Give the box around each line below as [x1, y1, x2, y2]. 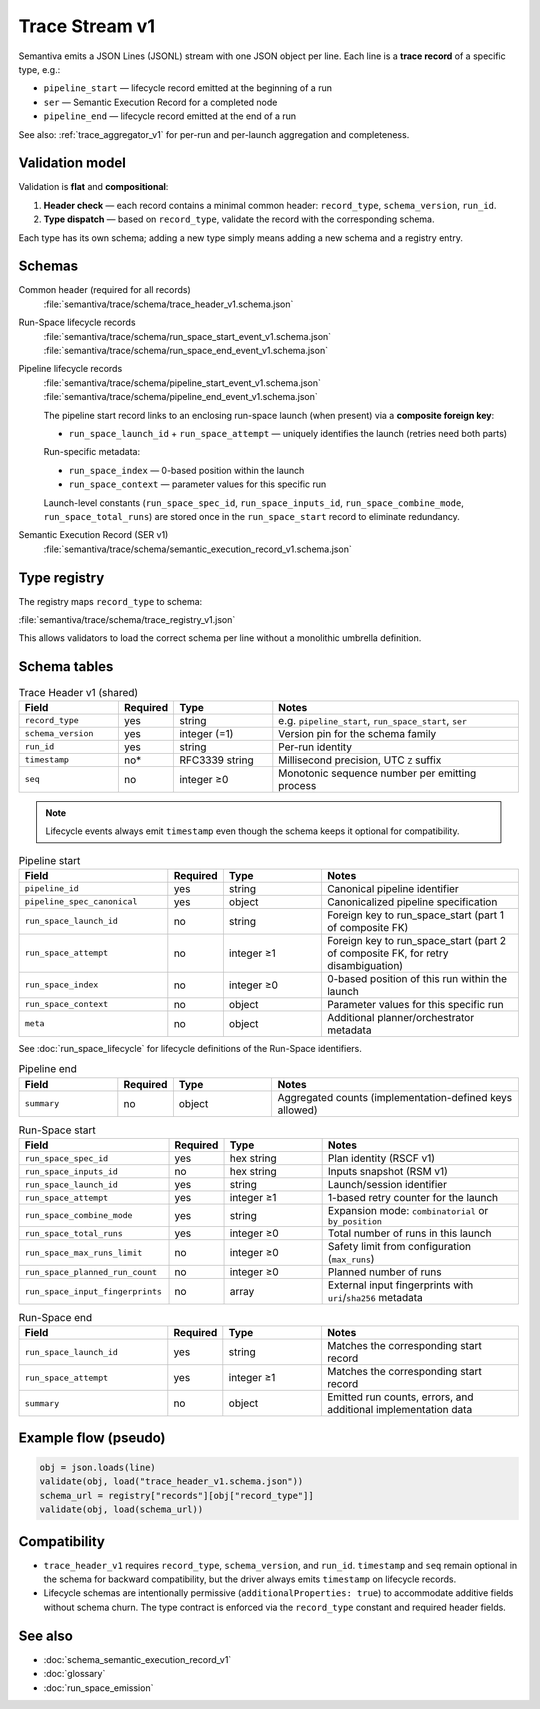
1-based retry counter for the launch [327, 1191, 499, 1204]
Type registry [18, 569, 105, 586]
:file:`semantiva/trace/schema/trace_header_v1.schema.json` [43, 298, 294, 310]
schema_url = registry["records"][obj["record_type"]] [39, 1490, 314, 1501]
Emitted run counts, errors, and [326, 1390, 474, 1404]
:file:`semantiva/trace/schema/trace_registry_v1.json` [18, 614, 236, 626]
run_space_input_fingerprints [24, 1286, 162, 1297]
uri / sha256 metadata [327, 1291, 424, 1304]
